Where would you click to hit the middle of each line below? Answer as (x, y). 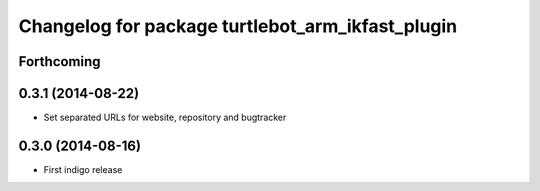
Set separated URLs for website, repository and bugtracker (165, 117)
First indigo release (83, 169)
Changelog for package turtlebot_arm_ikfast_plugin (238, 26)
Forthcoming (59, 61)
